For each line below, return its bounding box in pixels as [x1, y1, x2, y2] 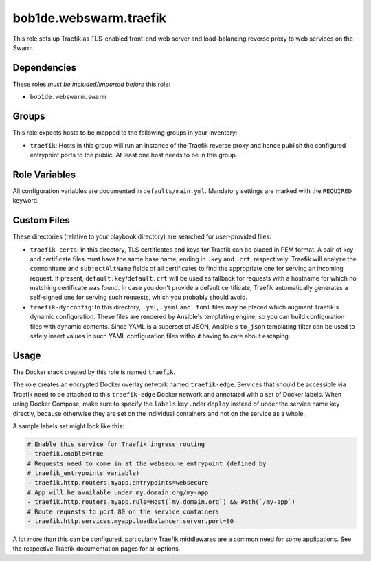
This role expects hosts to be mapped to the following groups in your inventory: [12, 129, 238, 137]
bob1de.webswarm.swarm [30, 93, 106, 101]
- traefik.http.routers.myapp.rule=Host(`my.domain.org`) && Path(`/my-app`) [27, 498, 295, 506]
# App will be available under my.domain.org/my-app [27, 488, 209, 496]
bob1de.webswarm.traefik [12, 10, 166, 25]
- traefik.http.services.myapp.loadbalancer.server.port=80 [27, 518, 234, 525]
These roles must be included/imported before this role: [12, 80, 171, 88]
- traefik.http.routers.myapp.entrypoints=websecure [27, 478, 209, 487]
